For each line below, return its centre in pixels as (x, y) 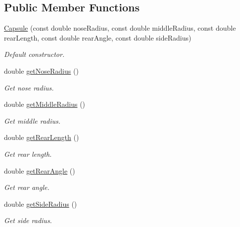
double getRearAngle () (40, 170)
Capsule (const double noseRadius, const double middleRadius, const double (120, 28)
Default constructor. (34, 54)
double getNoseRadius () (41, 70)
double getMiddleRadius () (45, 104)
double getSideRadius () (41, 204)
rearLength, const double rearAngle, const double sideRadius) (98, 37)
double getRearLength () (42, 137)
